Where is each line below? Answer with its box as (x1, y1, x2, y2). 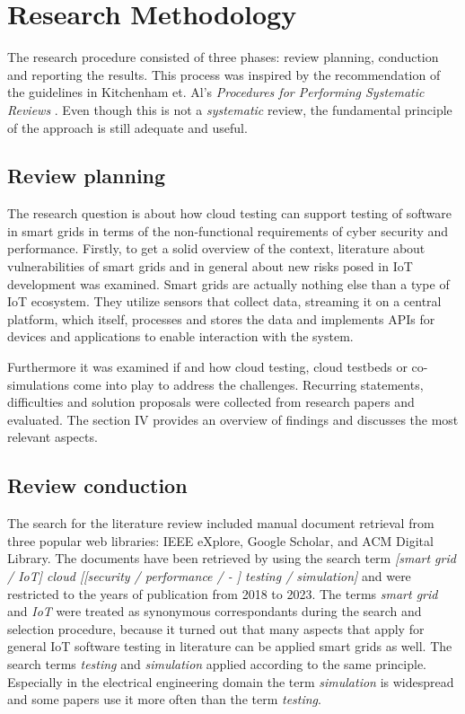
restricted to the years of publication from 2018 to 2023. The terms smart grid (7, 584, 438, 603)
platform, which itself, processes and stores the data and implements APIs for (7, 309, 435, 328)
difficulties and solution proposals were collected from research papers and (7, 392, 415, 411)
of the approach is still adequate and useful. (7, 118, 248, 137)
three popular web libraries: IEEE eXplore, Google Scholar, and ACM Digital (7, 531, 434, 550)
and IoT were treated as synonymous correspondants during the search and (7, 602, 422, 621)
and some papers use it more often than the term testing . (7, 690, 321, 709)
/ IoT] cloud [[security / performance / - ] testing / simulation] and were (7, 567, 411, 585)
